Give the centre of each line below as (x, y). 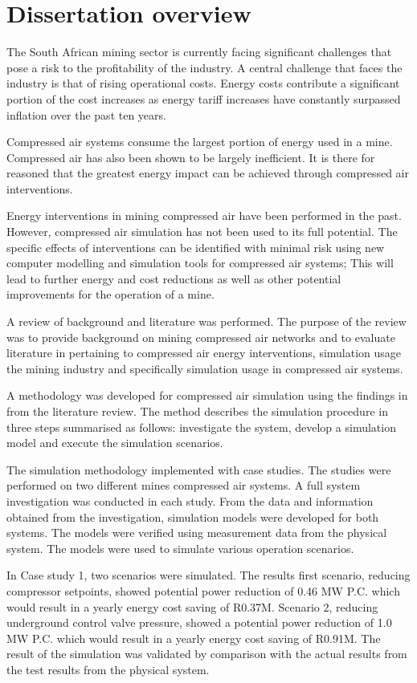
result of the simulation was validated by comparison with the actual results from (207, 654)
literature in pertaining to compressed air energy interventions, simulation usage (204, 353)
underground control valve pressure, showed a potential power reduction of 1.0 (199, 622)
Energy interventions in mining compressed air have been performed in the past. (204, 215)
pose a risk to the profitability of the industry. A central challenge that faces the (204, 67)
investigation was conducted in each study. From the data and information (190, 500)
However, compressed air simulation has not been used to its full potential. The (202, 232)
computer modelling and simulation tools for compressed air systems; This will (200, 263)
